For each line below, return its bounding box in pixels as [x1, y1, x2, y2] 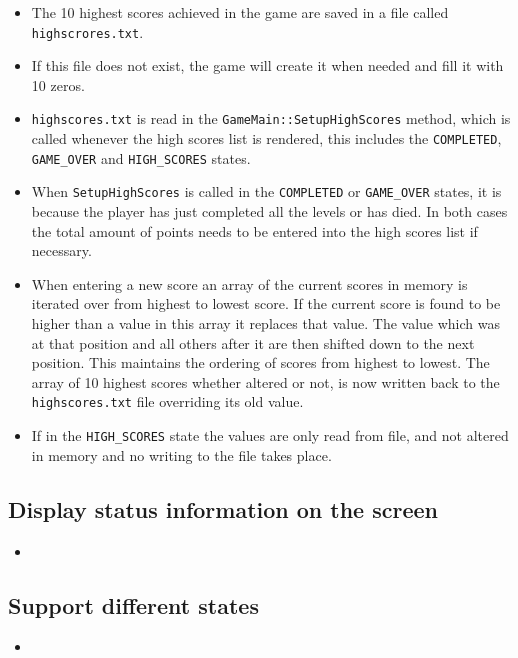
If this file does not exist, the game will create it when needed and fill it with [31, 55, 504, 76]
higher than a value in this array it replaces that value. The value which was [31, 313, 500, 334]
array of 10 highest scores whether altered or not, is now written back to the [31, 371, 500, 392]
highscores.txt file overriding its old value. [31, 391, 304, 412]
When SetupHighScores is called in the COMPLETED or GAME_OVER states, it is [31, 181, 502, 202]
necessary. [31, 240, 92, 261]
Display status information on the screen [8, 493, 438, 524]
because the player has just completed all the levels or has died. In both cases [31, 201, 508, 222]
